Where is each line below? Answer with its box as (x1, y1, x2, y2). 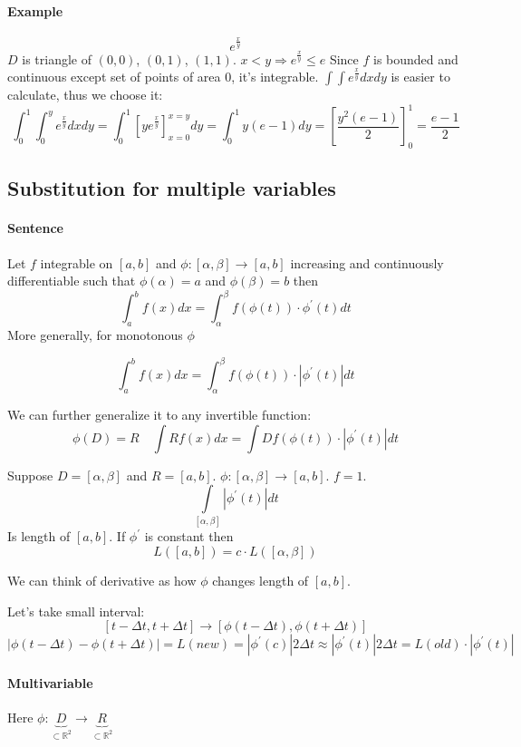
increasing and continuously (290, 253, 444, 272)
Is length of (7, 527, 71, 546)
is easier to (391, 67, 450, 86)
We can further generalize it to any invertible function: (7, 404, 312, 423)
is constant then (144, 527, 234, 546)
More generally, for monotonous (7, 325, 183, 344)
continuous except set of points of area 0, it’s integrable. (7, 67, 319, 86)
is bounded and (373, 49, 458, 68)
